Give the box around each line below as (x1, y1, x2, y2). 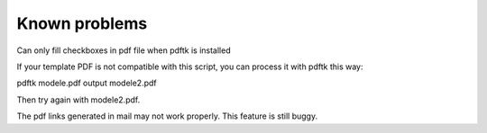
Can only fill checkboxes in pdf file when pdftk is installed (16, 45, 231, 56)
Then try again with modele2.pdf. (16, 94, 141, 105)
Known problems (16, 13, 148, 33)
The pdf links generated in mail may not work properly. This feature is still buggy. (16, 111, 318, 121)
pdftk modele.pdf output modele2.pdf (16, 77, 157, 89)
